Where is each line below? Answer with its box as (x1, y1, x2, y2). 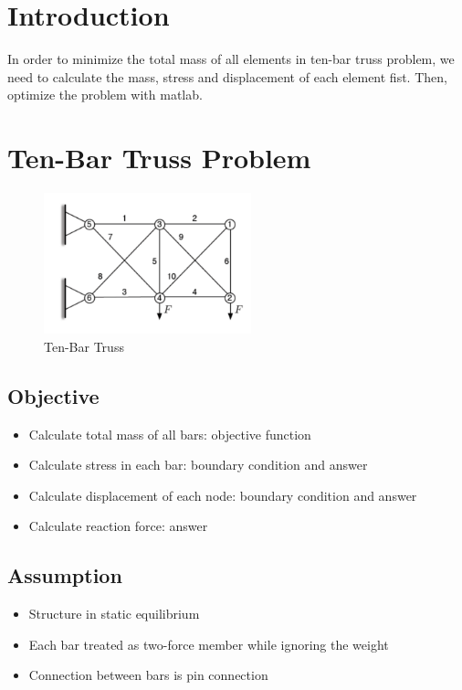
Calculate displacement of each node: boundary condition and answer (28, 485, 417, 504)
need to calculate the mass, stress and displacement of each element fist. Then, (7, 67, 447, 86)
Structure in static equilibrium (28, 604, 200, 623)
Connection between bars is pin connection (28, 665, 268, 685)
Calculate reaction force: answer (28, 516, 208, 536)
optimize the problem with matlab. (7, 85, 203, 104)
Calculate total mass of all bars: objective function (28, 424, 311, 443)
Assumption (7, 561, 122, 589)
